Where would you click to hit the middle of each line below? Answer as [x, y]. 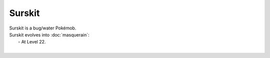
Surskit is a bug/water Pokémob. [43, 28]
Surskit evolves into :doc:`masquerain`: [49, 34]
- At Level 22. [32, 42]
